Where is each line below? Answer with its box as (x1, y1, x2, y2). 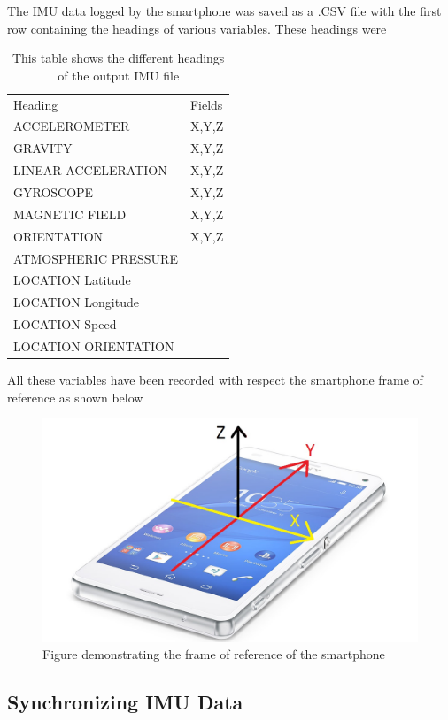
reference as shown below (7, 387, 143, 406)
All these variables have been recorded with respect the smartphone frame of (7, 371, 423, 388)
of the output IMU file (58, 65, 180, 84)
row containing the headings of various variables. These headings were (7, 19, 387, 37)
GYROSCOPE (13, 183, 94, 201)
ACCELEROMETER (13, 117, 130, 135)
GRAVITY (13, 139, 73, 157)
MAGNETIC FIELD (13, 204, 127, 223)
